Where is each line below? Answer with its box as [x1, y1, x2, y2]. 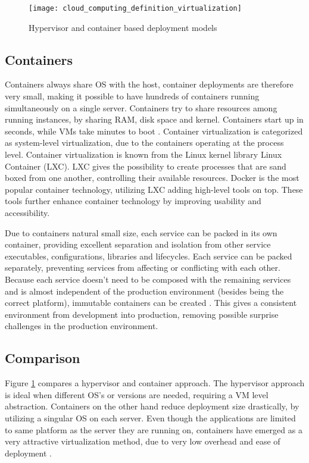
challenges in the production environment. [5, 320, 158, 332]
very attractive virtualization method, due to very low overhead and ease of [5, 435, 280, 448]
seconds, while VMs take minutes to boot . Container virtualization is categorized [5, 124, 303, 137]
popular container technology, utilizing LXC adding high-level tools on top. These [5, 183, 303, 195]
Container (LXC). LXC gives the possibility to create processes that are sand [5, 159, 286, 172]
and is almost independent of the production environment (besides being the [5, 284, 284, 297]
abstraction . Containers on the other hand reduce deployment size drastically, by [5, 400, 299, 412]
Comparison [5, 349, 80, 367]
